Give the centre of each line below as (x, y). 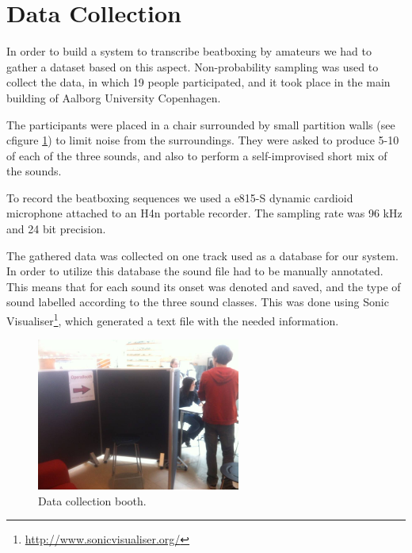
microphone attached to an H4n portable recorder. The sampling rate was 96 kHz (204, 213)
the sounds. (34, 171)
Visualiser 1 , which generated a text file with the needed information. (173, 319)
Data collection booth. (92, 500)
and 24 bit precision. (56, 229)
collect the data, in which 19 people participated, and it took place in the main (198, 82)
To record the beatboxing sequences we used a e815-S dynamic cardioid (180, 197)
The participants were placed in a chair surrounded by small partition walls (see (201, 124)
